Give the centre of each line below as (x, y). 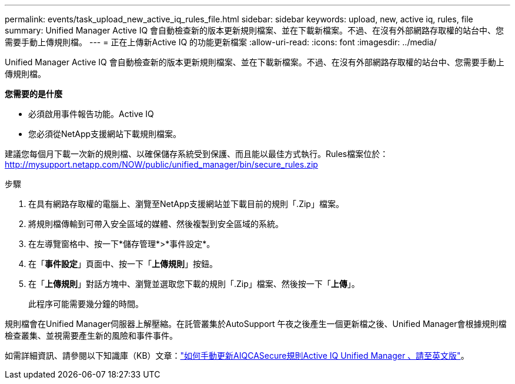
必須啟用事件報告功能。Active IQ (91, 114)
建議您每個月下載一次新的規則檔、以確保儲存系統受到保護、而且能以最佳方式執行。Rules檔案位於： (197, 154)
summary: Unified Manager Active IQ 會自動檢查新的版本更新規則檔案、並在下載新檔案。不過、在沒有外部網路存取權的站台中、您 (255, 30)
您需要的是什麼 (34, 94)
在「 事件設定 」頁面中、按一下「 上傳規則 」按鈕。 (123, 264)
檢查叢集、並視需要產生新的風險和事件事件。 (91, 335)
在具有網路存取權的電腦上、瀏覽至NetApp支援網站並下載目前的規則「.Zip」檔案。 (186, 204)
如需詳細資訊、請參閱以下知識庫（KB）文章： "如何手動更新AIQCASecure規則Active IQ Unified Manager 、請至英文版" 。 (237, 355)
